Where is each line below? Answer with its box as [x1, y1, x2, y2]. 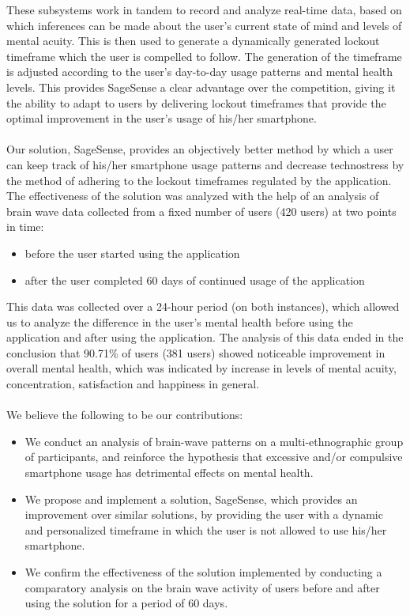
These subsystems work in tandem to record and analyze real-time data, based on [6, 2, 402, 17]
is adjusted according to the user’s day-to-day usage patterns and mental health [6, 63, 393, 80]
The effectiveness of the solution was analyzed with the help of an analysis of [6, 187, 379, 204]
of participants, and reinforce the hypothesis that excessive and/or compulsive [24, 448, 403, 465]
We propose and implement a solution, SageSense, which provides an [24, 490, 358, 507]
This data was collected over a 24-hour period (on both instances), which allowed [6, 298, 400, 315]
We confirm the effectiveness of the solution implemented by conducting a [24, 564, 382, 580]
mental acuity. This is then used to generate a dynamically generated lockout [6, 32, 380, 49]
